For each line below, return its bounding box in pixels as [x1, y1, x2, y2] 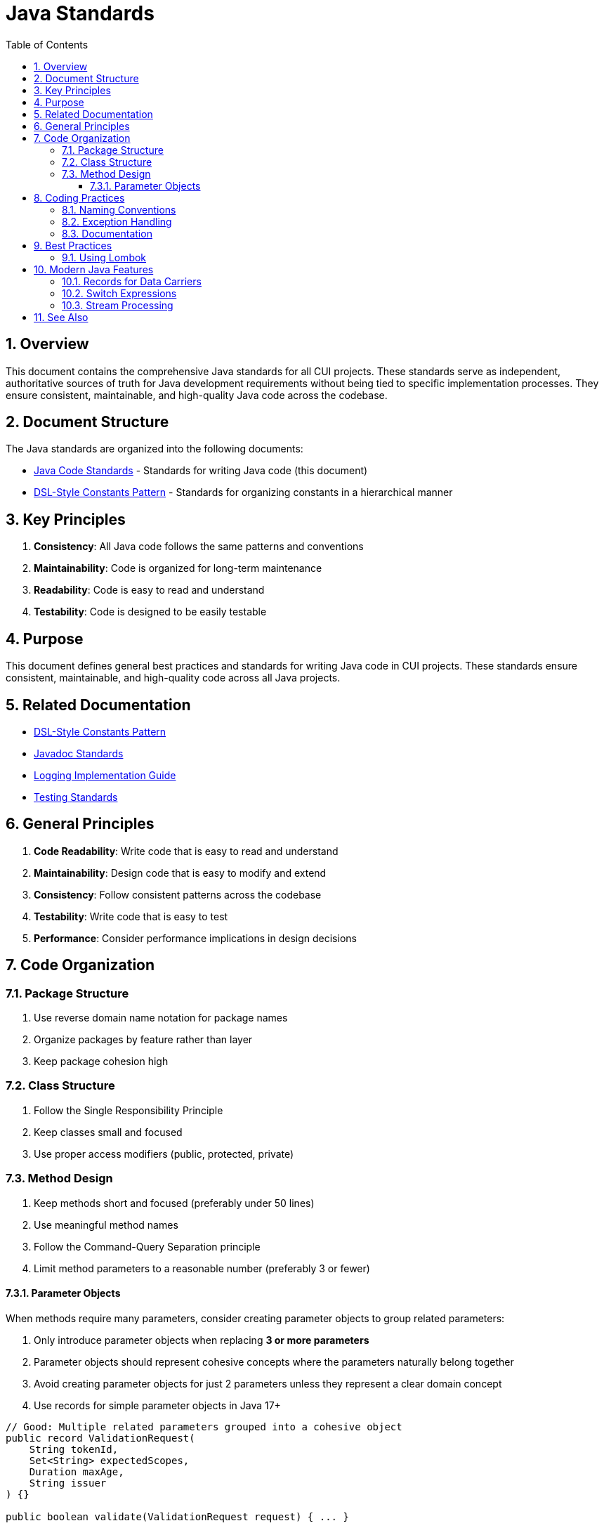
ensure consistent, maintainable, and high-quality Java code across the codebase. [6, 388, 388, 401]
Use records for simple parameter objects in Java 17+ [34, 1399, 281, 1411]
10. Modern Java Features [34, 263, 154, 275]
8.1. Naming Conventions [62, 203, 176, 216]
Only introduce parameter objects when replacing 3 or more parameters [34, 1333, 369, 1346]
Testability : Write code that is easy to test [34, 910, 228, 922]
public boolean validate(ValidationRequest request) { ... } [6, 1510, 349, 1522]
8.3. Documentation [62, 227, 152, 240]
